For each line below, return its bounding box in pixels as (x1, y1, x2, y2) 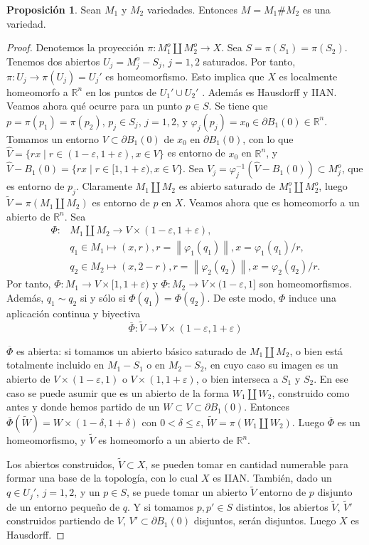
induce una (288, 290, 336, 305)
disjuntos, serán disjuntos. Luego (193, 513, 336, 528)
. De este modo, (207, 290, 276, 305)
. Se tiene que (208, 98, 268, 113)
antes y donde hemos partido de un (6, 399, 160, 414)
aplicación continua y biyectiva (6, 306, 141, 320)
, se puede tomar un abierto (126, 485, 247, 499)
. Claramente (75, 179, 132, 194)
